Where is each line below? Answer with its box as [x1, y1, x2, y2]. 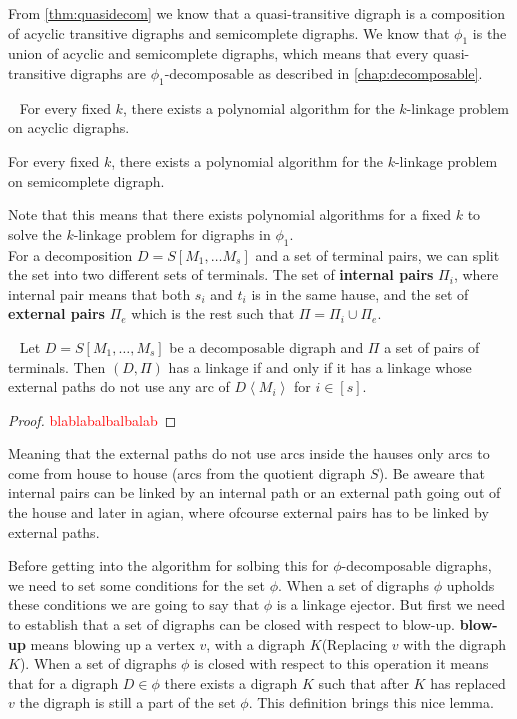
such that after [318, 672, 409, 693]
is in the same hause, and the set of [251, 283, 469, 304]
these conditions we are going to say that [8, 594, 260, 615]
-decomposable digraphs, [341, 555, 492, 576]
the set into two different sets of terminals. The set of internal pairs [8, 264, 434, 285]
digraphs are [70, 62, 146, 83]
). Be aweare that [378, 462, 486, 483]
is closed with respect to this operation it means [194, 653, 489, 674]
